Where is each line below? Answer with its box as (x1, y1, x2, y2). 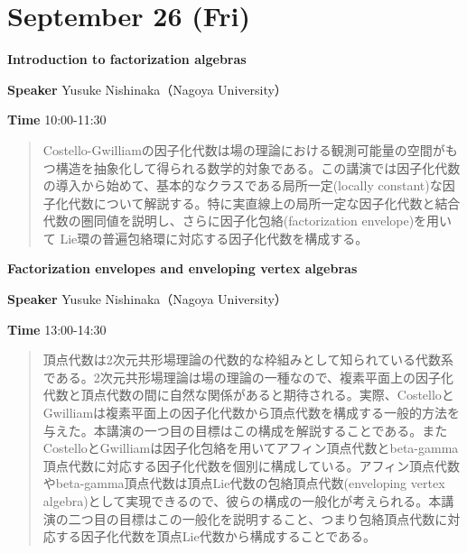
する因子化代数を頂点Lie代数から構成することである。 (55, 527, 377, 546)
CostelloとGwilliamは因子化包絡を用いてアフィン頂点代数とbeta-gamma (42, 438, 459, 457)
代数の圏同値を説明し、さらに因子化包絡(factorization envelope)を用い (42, 211, 453, 230)
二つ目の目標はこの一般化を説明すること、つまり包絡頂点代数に (68, 509, 448, 528)
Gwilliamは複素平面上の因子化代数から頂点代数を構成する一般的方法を (42, 403, 461, 422)
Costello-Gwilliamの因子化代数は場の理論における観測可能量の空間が (42, 140, 445, 159)
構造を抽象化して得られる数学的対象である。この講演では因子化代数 (55, 158, 461, 177)
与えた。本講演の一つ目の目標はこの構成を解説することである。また (42, 420, 448, 439)
